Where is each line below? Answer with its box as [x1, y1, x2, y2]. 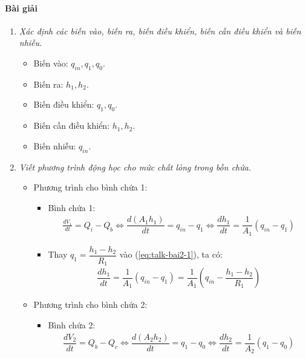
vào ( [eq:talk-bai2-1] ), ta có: [119, 248, 223, 261]
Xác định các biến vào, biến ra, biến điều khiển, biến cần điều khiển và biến [19, 24, 301, 37]
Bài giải [5, 1, 37, 14]
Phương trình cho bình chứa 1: [33, 181, 148, 194]
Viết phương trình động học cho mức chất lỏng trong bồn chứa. [19, 160, 252, 173]
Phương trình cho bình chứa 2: [33, 298, 148, 311]
